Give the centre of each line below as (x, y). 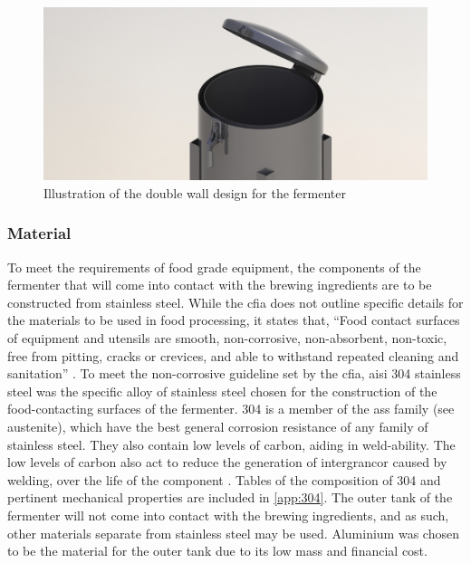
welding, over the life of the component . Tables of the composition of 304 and (224, 479)
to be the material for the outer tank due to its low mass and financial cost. (217, 551)
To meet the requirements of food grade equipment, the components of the (214, 267)
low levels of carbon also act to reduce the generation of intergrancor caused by (227, 462)
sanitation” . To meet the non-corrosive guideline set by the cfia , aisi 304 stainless (234, 373)
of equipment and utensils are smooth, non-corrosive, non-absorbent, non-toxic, (227, 338)
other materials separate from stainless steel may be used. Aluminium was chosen (233, 533)
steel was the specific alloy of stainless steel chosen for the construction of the (222, 391)
